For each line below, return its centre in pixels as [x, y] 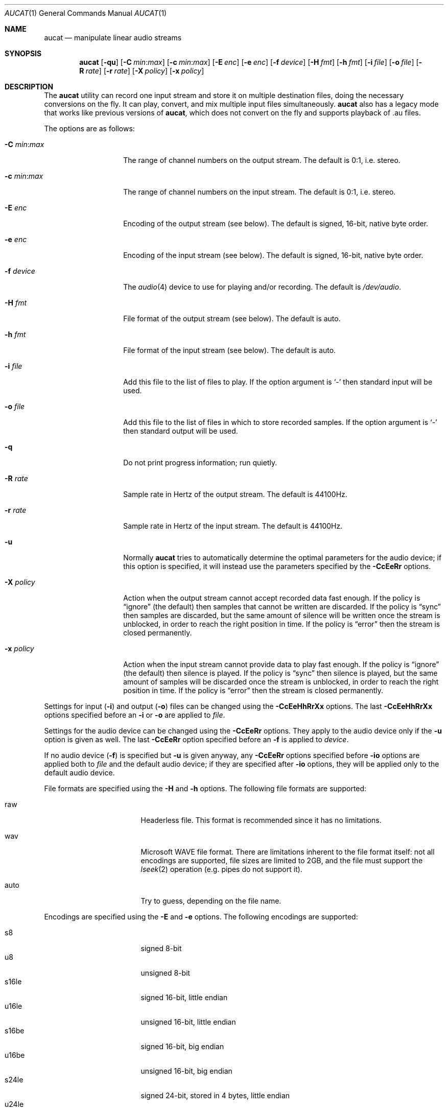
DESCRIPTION [29, 87]
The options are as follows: [89, 128]
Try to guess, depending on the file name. [211, 901]
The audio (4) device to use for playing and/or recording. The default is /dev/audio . [262, 287]
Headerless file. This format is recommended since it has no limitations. [261, 820]
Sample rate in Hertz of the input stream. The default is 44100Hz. [233, 526]
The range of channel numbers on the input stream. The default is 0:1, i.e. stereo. [260, 192]
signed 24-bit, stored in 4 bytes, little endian [215, 1095]
